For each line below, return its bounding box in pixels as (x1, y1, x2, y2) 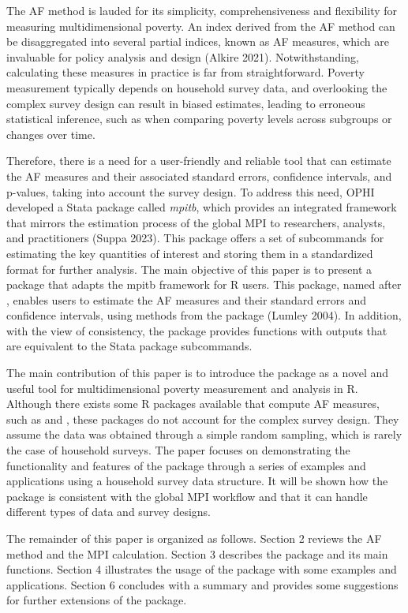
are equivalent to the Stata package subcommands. (6, 338, 253, 354)
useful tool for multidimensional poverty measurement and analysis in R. (6, 379, 358, 396)
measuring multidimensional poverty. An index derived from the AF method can (6, 17, 395, 34)
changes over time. (6, 125, 95, 142)
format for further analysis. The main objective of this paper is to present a (6, 260, 372, 277)
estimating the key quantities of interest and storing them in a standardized (6, 245, 373, 261)
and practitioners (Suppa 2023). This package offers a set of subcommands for (6, 230, 384, 246)
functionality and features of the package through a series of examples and (6, 457, 366, 473)
